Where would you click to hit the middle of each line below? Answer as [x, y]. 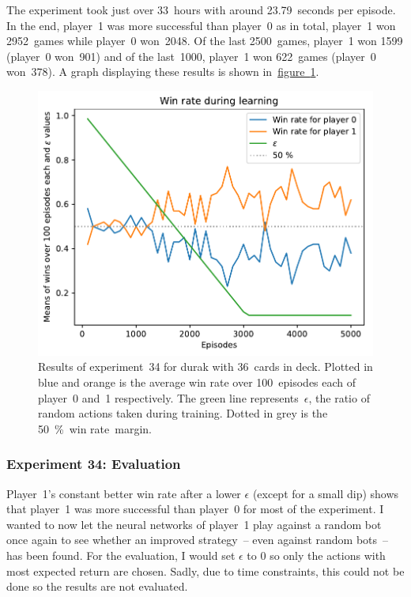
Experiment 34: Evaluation [94, 464]
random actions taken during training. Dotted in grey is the [183, 413]
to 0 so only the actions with [316, 555]
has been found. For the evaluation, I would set [121, 555]
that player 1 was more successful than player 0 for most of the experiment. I [195, 509]
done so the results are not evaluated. [97, 586]
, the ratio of [339, 397]
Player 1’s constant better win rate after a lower [124, 493]
